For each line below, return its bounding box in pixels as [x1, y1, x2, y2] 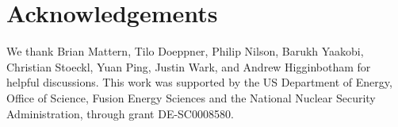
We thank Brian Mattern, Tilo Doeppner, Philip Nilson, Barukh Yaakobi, [6, 43, 364, 60]
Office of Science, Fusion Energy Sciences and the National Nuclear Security [6, 89, 376, 106]
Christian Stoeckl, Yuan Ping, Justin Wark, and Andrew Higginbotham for [6, 58, 371, 75]
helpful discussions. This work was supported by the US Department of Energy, [6, 74, 392, 90]
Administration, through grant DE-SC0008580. [6, 105, 234, 121]
